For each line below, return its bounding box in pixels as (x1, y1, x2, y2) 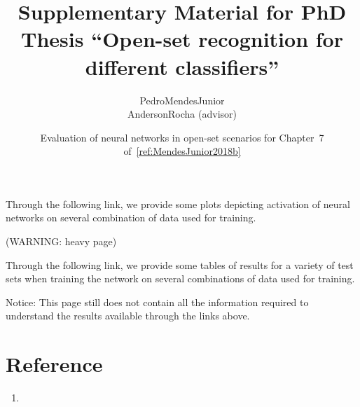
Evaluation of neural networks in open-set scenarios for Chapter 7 (40, 130, 324, 144)
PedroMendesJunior (139, 92, 225, 107)
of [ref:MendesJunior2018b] (123, 144, 241, 158)
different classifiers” (85, 52, 279, 81)
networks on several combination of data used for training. (6, 210, 256, 225)
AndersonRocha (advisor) (127, 106, 237, 121)
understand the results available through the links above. (6, 308, 250, 323)
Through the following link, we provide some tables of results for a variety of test (6, 257, 354, 272)
